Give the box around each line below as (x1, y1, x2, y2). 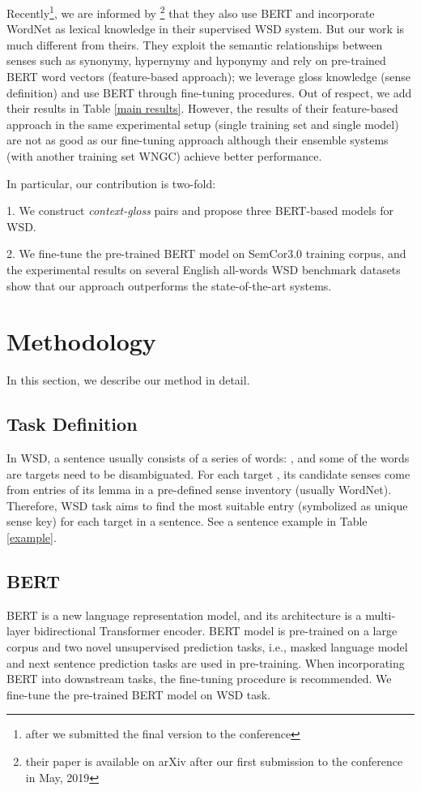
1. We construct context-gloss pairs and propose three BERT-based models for (6, 202, 393, 219)
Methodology (6, 325, 156, 358)
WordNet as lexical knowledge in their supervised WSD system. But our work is (6, 20, 405, 37)
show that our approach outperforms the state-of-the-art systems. (6, 277, 332, 294)
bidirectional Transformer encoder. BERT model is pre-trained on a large (33, 622, 398, 639)
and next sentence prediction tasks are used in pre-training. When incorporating (6, 654, 405, 671)
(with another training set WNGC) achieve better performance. (6, 148, 322, 164)
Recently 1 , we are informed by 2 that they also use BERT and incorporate (6, 2, 375, 21)
